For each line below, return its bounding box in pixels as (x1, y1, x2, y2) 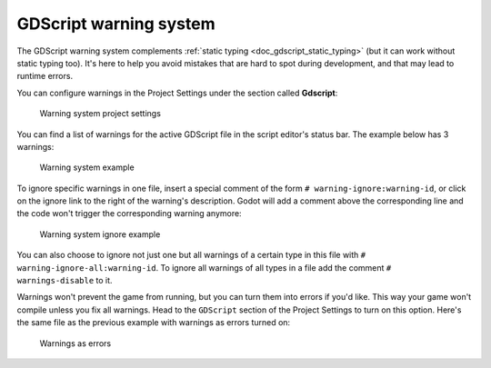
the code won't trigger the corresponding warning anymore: (16, 208, 242, 219)
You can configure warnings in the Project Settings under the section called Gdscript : (16, 87, 338, 98)
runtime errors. (16, 71, 73, 82)
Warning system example (39, 162, 135, 173)
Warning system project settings (39, 108, 161, 119)
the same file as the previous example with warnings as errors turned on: (16, 317, 291, 328)
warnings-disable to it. (16, 275, 113, 286)
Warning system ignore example (39, 228, 161, 240)
